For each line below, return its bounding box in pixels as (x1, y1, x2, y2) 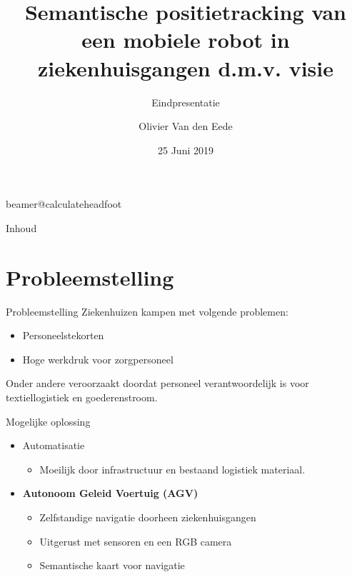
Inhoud (6, 220, 37, 235)
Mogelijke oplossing (6, 413, 91, 428)
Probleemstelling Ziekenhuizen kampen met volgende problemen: (6, 303, 288, 318)
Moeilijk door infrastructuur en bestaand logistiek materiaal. (39, 461, 306, 476)
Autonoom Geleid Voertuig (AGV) (22, 486, 198, 501)
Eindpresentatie (151, 94, 220, 109)
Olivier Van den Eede (139, 119, 233, 134)
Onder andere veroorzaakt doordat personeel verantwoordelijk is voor (6, 376, 309, 391)
